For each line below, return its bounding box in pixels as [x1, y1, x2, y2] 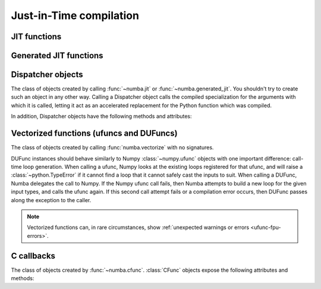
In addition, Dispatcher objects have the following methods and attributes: [11, 113, 193, 120]
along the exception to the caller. [11, 196, 92, 203]
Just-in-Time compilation [11, 9, 140, 22]
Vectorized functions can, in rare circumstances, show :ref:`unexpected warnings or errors [27, 224, 250, 231]
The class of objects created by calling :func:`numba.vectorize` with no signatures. [11, 144, 214, 151]
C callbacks [11, 250, 56, 261]
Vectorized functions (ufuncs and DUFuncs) [11, 128, 178, 139]
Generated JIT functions [11, 51, 103, 61]
